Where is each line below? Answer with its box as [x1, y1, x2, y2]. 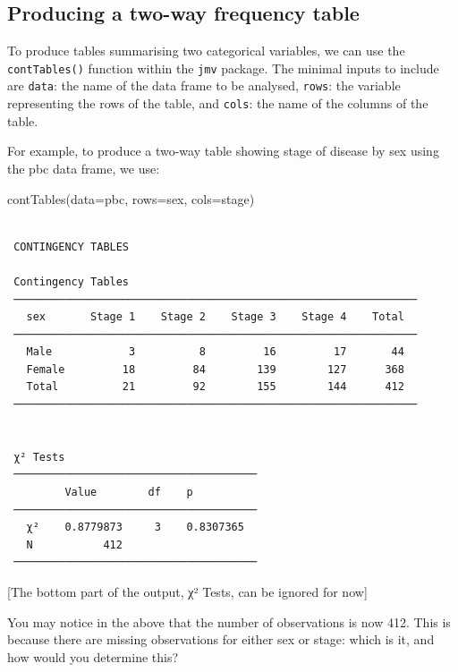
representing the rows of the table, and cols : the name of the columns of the [7, 94, 428, 113]
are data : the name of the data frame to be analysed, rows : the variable [7, 76, 401, 95]
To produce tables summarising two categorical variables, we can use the [7, 41, 405, 60]
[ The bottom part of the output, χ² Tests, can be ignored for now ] [7, 583, 368, 601]
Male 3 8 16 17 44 [26, 345, 404, 359]
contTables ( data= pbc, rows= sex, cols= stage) [7, 189, 255, 208]
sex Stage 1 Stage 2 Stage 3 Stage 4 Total [26, 310, 404, 324]
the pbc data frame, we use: [7, 158, 160, 177]
